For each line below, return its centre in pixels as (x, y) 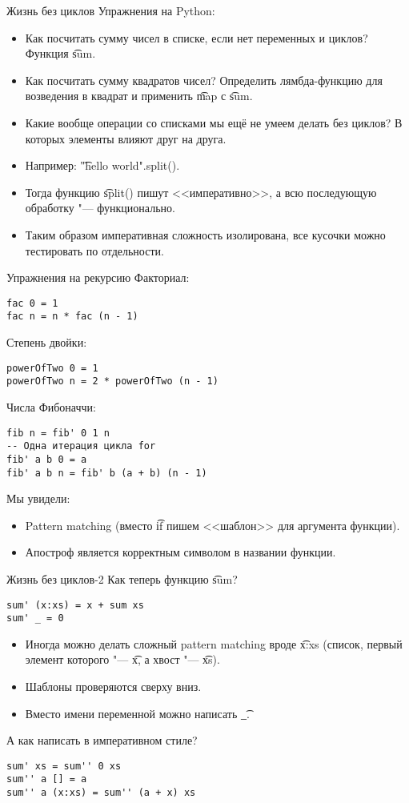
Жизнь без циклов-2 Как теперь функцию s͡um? (122, 578)
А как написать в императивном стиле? (102, 740)
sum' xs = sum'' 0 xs (64, 766)
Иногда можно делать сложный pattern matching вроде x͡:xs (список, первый (214, 643)
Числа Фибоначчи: (51, 406)
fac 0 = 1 (32, 303)
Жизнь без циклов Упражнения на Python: (111, 10)
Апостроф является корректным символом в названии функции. (180, 552)
